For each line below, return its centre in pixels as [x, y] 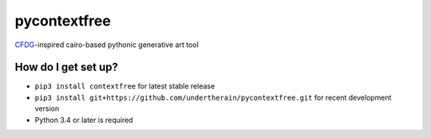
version [47, 108]
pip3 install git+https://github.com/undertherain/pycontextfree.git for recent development [213, 97]
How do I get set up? [67, 67]
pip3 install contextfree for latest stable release [125, 86]
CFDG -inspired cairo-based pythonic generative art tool [107, 45]
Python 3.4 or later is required [84, 120]
